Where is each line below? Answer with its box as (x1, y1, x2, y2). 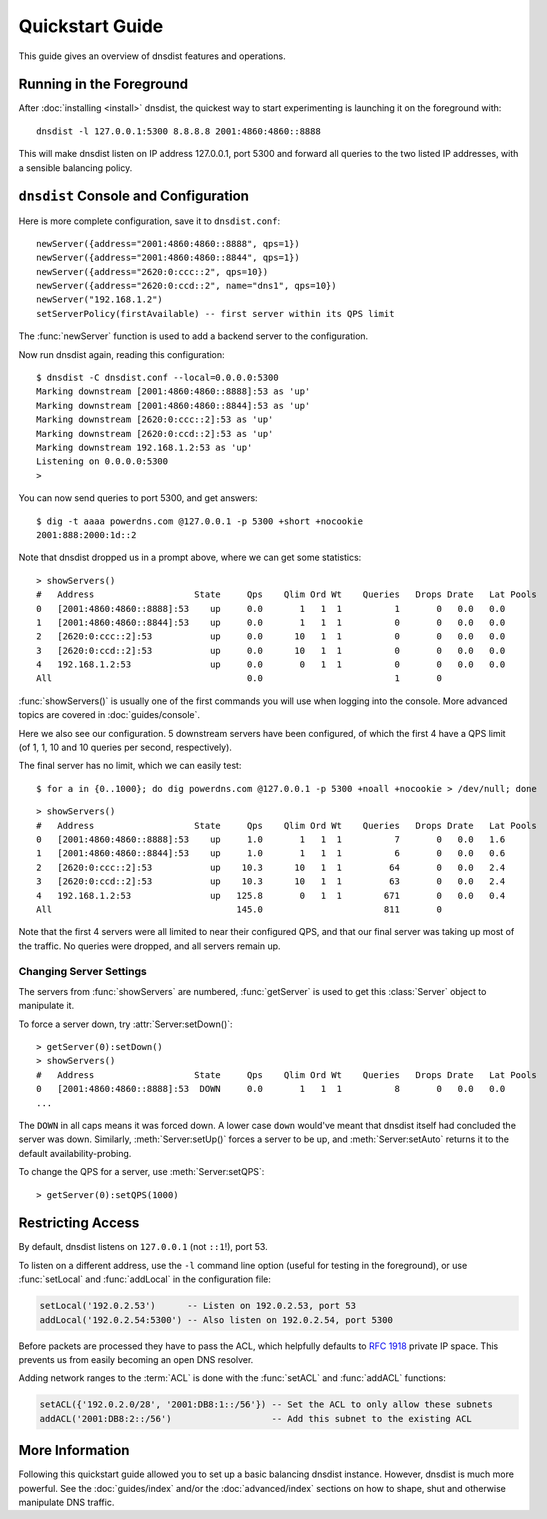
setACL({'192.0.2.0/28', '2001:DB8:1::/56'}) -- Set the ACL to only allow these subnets (39, 1399, 494, 1410)
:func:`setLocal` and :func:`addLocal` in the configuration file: (18, 1273, 272, 1285)
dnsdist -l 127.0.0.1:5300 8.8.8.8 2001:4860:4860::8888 (36, 125, 322, 137)
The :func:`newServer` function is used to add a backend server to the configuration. (18, 330, 369, 342)
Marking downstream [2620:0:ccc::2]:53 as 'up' (36, 414, 274, 425)
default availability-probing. (18, 1147, 132, 1159)
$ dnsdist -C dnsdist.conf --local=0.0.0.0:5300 (36, 372, 279, 384)
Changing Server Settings (18, 965, 147, 979)
